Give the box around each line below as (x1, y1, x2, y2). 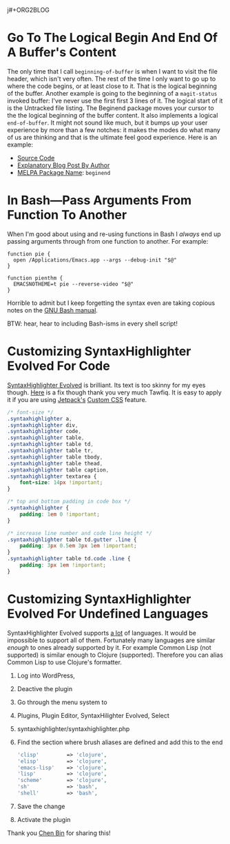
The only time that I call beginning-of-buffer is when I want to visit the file (7, 67, 218, 75)
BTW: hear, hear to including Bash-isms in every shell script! (7, 319, 178, 328)
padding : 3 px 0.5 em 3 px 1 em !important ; (19, 542, 137, 549)
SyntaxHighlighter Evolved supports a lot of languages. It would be (7, 629, 196, 637)
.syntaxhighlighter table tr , (7, 447, 94, 454)
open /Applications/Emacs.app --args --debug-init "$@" (13, 256, 177, 264)
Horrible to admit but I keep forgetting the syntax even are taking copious (7, 299, 216, 307)
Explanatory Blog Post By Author (17, 161, 110, 169)
